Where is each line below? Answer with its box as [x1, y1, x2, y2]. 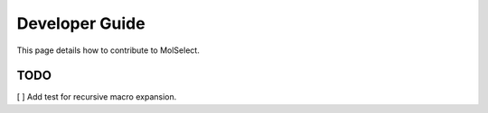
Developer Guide [16, 13, 145, 33]
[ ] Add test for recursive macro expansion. [16, 91, 177, 102]
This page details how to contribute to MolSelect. [16, 45, 201, 56]
